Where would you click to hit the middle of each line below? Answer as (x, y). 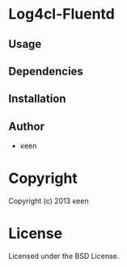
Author (26, 126)
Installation (37, 99)
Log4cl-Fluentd (61, 14)
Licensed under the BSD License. (64, 256)
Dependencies (46, 71)
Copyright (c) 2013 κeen (49, 201)
